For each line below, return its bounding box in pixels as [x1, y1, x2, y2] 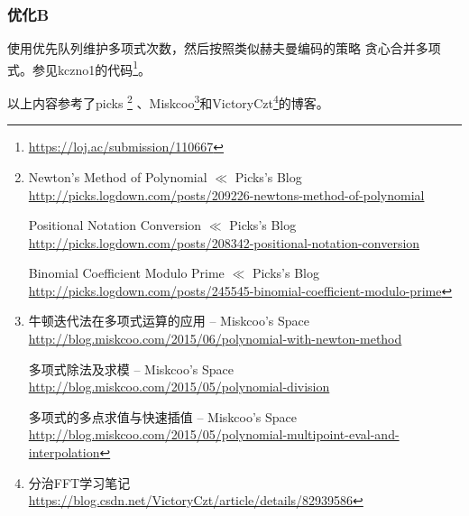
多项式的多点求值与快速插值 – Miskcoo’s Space [28, 407, 298, 426]
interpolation [28, 443, 100, 462]
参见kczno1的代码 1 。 [32, 57, 152, 78]
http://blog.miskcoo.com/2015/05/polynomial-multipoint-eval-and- [28, 425, 400, 444]
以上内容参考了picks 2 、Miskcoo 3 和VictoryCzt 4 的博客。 [7, 91, 329, 112]
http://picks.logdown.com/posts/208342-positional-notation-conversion [28, 233, 420, 252]
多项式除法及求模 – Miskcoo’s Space [28, 359, 234, 378]
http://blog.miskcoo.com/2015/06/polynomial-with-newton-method [28, 329, 402, 348]
